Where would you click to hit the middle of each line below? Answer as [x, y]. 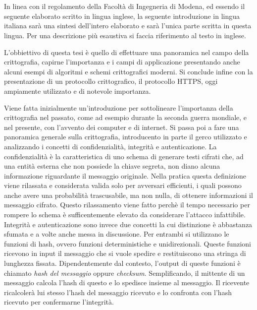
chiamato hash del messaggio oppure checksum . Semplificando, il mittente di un [125, 273]
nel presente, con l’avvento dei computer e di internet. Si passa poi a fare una [122, 127]
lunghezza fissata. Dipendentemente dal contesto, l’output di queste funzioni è [122, 263]
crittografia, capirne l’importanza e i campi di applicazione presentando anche [122, 62]
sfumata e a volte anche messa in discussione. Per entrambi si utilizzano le [117, 234]
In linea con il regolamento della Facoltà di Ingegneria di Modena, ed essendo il [125, 6]
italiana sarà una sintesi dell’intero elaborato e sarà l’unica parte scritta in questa [128, 26]
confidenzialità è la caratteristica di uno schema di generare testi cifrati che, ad [124, 156]
